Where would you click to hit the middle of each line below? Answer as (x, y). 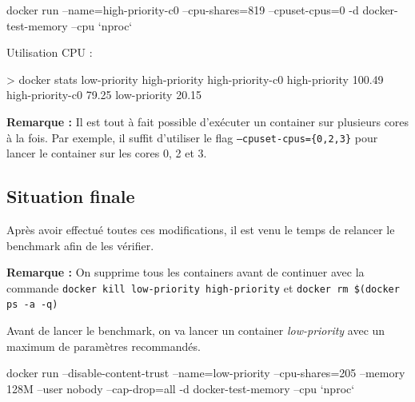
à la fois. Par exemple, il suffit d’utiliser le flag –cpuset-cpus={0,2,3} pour (192, 137)
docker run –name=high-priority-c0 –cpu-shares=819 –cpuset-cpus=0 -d (183, 10)
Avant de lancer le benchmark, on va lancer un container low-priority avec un (196, 330)
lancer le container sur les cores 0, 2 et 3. (107, 153)
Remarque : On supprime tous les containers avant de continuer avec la (186, 272)
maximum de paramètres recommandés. (104, 346)
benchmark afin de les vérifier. (80, 245)
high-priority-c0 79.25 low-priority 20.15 (104, 95)
